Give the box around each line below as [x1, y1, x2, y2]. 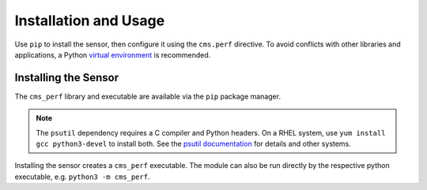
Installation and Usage [14, 12, 165, 29]
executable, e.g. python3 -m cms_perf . [14, 172, 150, 181]
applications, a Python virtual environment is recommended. [14, 50, 211, 59]
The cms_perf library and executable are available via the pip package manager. [14, 91, 281, 101]
